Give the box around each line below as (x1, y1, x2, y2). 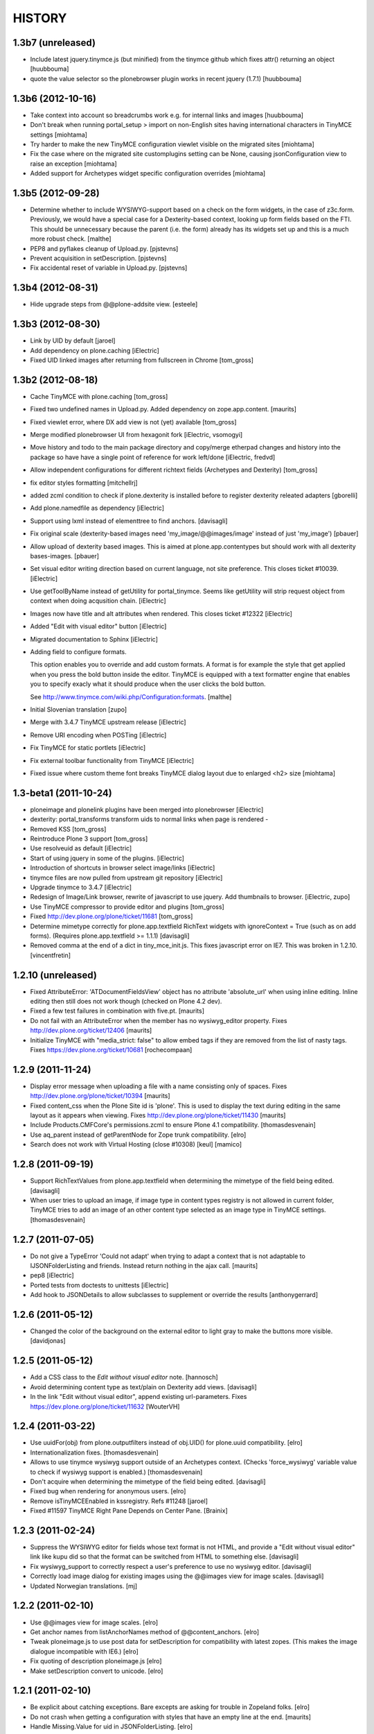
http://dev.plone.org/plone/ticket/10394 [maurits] (30, 1092, 170, 1100)
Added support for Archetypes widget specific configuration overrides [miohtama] (30, 169, 266, 178)
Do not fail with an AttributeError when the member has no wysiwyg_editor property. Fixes (30, 1016, 287, 1024)
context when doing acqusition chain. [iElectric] (30, 596, 166, 605)
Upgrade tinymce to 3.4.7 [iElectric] (30, 883, 132, 891)
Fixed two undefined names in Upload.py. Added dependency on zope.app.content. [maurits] (30, 405, 297, 413)
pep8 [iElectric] (30, 1271, 74, 1280)
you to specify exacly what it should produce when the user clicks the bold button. (30, 680, 266, 688)
